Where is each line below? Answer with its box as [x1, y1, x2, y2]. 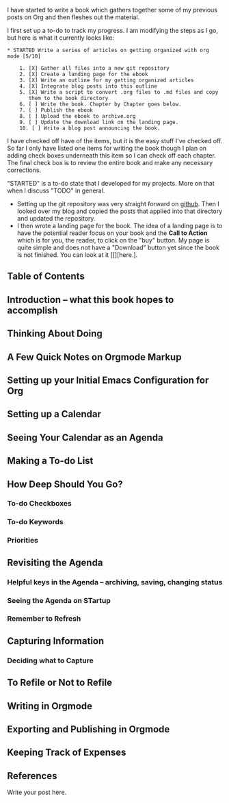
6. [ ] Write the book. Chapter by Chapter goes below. [19, 101, 183, 108]
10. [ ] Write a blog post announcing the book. [19, 125, 161, 132]
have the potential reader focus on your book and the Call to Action [16, 229, 208, 237]
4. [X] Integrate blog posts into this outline [19, 83, 157, 90]
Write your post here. [7, 788, 67, 797]
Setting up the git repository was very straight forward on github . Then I [16, 200, 220, 208]
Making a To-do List [7, 455, 94, 467]
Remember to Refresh [7, 614, 81, 623]
